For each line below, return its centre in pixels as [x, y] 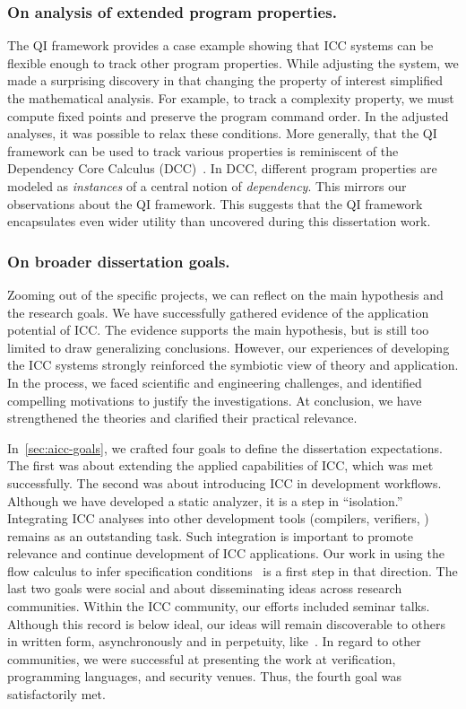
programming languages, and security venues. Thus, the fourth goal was [204, 676]
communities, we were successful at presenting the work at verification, [202, 658]
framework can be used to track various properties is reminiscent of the [203, 150]
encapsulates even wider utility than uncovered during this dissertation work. [219, 221]
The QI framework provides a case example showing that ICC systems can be [220, 45]
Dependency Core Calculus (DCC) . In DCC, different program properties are [222, 168]
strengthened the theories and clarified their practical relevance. [182, 418]
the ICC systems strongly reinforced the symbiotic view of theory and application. [233, 365]
